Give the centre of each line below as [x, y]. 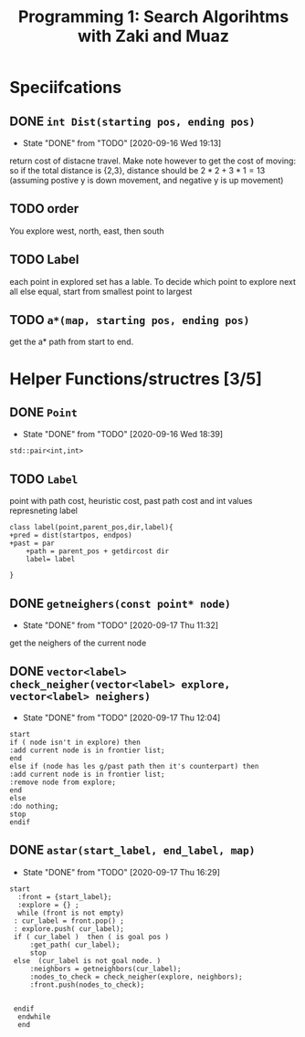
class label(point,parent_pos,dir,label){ [91, 528]
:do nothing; [34, 806]
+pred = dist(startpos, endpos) [71, 536]
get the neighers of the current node [78, 643]
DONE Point [43, 413]
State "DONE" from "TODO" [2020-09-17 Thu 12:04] [121, 718]
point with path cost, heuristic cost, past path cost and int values [131, 501]
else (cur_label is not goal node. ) [87, 960]
